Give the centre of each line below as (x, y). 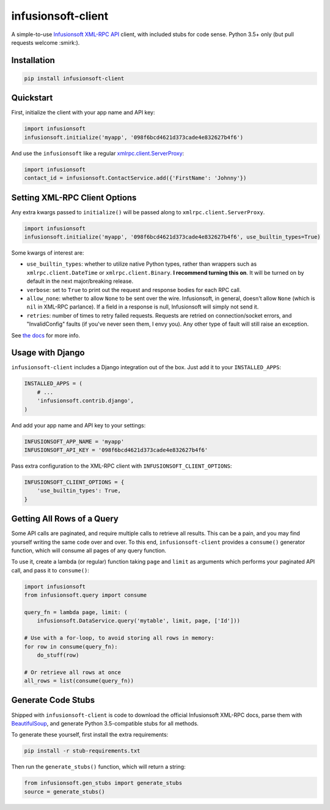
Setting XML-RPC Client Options (74, 197)
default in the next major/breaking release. (80, 281)
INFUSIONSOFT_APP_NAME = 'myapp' (74, 441)
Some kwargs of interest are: (48, 253)
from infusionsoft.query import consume (85, 595)
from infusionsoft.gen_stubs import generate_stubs (103, 783)
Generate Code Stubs (53, 700)
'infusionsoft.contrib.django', (86, 401)
